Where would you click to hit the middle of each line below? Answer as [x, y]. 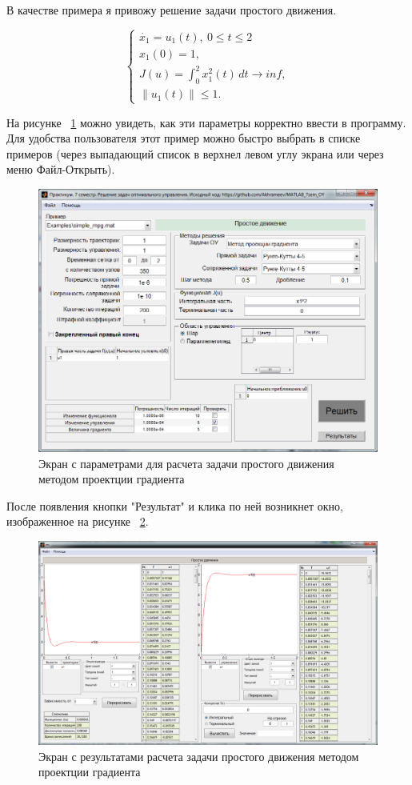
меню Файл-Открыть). [61, 169]
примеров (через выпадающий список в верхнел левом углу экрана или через [195, 153]
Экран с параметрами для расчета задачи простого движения [186, 463]
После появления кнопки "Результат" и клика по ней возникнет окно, [175, 505]
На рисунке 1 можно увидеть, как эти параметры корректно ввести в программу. [206, 122]
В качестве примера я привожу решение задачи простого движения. [172, 10]
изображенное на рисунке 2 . [78, 521]
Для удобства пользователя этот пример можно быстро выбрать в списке [184, 138]
